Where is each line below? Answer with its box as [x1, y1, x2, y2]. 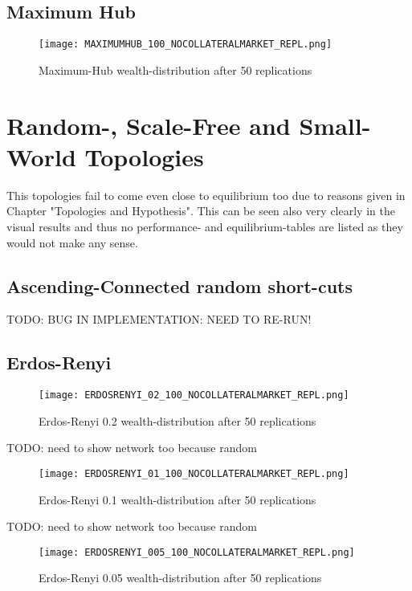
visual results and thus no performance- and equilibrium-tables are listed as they [6, 218, 403, 234]
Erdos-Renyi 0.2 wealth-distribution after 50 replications [39, 412, 316, 429]
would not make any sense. [6, 234, 138, 251]
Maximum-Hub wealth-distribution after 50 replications [39, 61, 312, 78]
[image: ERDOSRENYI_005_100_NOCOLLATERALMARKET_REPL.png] [39, 546, 355, 558]
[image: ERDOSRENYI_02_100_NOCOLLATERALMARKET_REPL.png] [39, 389, 349, 401]
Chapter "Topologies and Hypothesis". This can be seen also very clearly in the [6, 202, 395, 219]
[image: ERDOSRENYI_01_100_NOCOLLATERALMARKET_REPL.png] [39, 467, 349, 479]
